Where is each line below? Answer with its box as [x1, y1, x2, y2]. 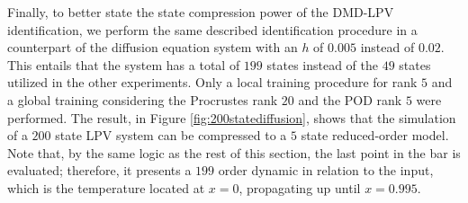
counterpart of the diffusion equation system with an [7, 38, 298, 57]
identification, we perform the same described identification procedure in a [7, 20, 418, 39]
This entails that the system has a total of [7, 55, 240, 74]
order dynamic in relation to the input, [218, 161, 434, 180]
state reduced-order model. [301, 126, 449, 145]
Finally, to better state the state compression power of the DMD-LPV [7, 3, 394, 21]
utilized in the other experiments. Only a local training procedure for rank [7, 73, 418, 92]
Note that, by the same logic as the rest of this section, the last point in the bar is [7, 143, 461, 162]
